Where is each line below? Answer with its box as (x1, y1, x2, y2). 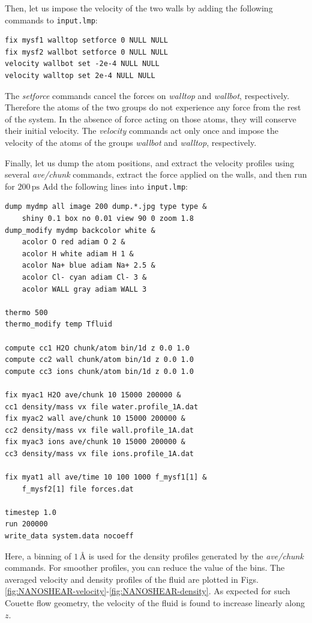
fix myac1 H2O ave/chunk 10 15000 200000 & (5, 390, 181, 399)
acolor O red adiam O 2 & (22, 238, 125, 247)
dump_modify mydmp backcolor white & (5, 226, 155, 235)
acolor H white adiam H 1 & (22, 249, 134, 258)
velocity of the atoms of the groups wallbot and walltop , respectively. (5, 136, 257, 148)
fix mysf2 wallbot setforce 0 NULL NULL (5, 47, 169, 56)
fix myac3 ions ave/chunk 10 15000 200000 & (5, 438, 185, 447)
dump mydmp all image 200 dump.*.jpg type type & (5, 202, 207, 211)
